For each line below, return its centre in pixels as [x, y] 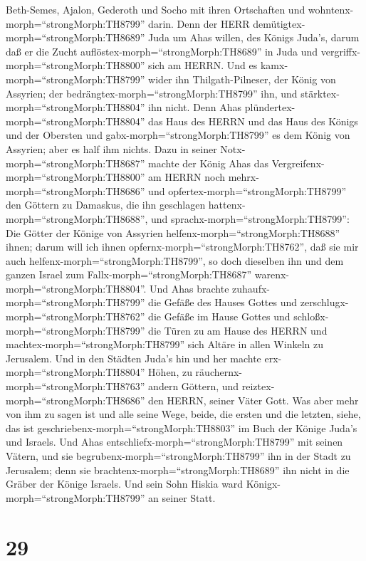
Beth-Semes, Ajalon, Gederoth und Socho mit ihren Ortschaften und [156, 9]
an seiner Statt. [182, 497]
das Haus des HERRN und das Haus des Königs [253, 121]
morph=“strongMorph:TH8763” [75, 386]
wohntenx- [331, 9]
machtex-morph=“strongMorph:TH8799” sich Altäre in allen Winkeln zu [164, 344]
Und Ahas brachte [189, 288]
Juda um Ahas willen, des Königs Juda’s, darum [254, 37]
